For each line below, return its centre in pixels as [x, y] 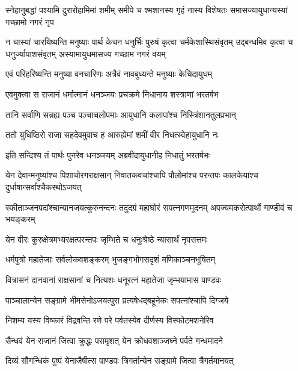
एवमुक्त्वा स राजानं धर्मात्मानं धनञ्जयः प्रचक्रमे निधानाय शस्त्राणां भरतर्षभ [112, 94]
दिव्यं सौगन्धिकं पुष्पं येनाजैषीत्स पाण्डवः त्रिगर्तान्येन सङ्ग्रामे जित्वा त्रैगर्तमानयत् [120, 360]
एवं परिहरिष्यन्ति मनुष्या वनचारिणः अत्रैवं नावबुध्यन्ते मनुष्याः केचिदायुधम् [109, 74]
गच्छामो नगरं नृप [30, 21]
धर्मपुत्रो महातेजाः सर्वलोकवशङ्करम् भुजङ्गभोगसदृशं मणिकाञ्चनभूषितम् [110, 259]
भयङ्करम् [20, 219]
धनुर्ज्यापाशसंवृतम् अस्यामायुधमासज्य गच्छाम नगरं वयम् [86, 53]
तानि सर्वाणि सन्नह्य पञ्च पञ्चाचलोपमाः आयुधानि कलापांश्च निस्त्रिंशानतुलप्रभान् [121, 114]
